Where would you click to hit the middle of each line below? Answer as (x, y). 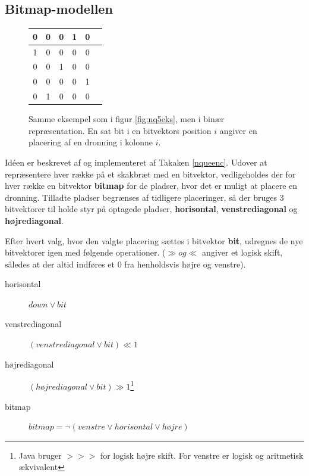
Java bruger (40, 455)
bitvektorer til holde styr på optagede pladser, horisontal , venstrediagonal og (151, 209)
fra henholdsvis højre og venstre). (185, 264)
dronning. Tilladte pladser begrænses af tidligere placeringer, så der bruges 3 (144, 197)
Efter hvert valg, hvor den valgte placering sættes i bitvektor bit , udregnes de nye (154, 240)
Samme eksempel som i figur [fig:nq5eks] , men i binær (127, 119)
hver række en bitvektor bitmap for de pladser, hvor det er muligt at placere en (151, 186)
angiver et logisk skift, (242, 252)
